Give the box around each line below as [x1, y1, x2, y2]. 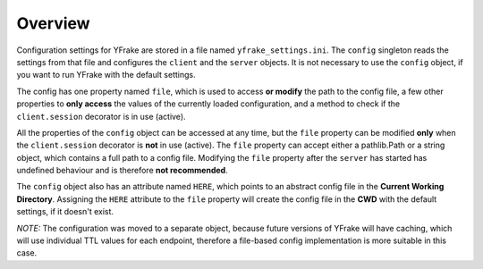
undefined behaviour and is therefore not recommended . [16, 165, 228, 176]
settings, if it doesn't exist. [16, 206, 114, 217]
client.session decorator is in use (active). [16, 111, 187, 122]
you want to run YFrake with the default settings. [16, 70, 196, 80]
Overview [16, 13, 90, 33]
